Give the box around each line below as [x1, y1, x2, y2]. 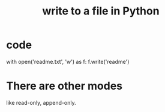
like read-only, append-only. [6, 99, 76, 106]
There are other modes [6, 79, 123, 93]
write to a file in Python [41, 4, 160, 18]
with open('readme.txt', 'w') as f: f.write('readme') [6, 58, 130, 65]
